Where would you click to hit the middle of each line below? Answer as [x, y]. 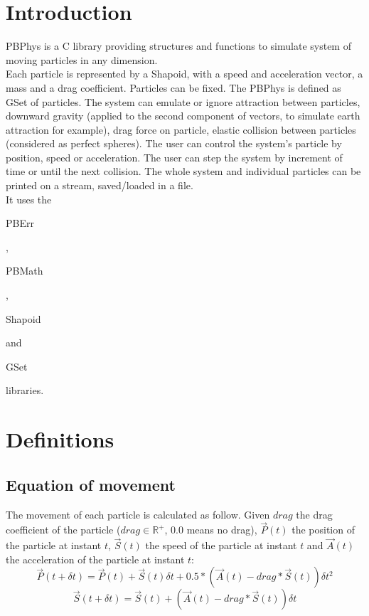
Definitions [60, 439]
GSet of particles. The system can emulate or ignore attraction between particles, [183, 101]
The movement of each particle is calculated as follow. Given [138, 514]
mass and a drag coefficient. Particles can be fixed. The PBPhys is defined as [173, 87]
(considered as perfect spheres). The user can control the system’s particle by [174, 143]
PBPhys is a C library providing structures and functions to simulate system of [178, 46]
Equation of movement [91, 484]
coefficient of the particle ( [63, 530]
